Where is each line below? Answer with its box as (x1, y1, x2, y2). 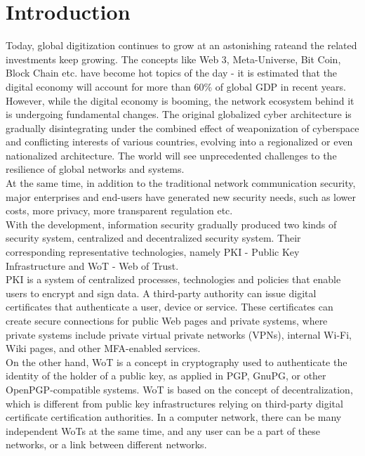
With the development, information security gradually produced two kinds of (6, 216, 337, 231)
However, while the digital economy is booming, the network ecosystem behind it (6, 93, 354, 108)
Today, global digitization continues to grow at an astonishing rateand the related (6, 38, 357, 53)
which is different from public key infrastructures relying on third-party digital (6, 396, 343, 410)
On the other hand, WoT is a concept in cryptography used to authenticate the (6, 354, 347, 369)
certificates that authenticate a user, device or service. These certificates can (6, 299, 333, 314)
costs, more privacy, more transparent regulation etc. (6, 203, 233, 218)
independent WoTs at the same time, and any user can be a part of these (6, 423, 320, 438)
